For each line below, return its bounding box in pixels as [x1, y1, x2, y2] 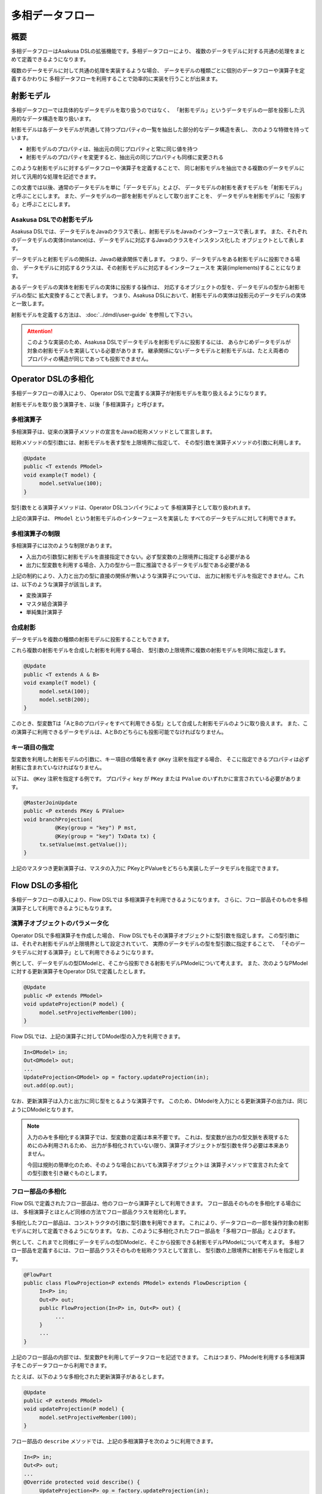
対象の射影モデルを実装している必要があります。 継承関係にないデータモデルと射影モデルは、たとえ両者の [27, 347, 289, 354]
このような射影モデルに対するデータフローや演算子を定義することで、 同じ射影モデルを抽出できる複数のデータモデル [11, 164, 299, 172]
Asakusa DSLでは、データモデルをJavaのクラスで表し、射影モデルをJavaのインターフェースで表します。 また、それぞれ [11, 228, 308, 235]
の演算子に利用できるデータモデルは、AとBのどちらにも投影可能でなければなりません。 [11, 728, 227, 735]
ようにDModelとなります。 [11, 1106, 77, 1113]
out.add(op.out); [23, 1082, 75, 1089]
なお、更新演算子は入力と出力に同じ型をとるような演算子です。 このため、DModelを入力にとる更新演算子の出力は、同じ [11, 1097, 308, 1105]
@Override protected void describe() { [23, 1479, 140, 1486]
